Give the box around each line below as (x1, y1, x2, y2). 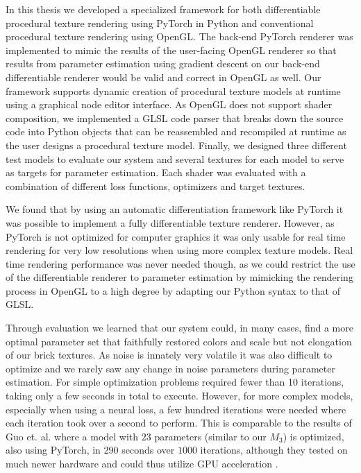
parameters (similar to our (154, 429, 267, 443)
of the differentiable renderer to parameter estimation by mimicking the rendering (6, 270, 353, 284)
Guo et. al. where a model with (6, 429, 139, 443)
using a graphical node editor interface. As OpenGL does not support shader (6, 97, 333, 112)
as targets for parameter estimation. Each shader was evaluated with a (6, 165, 306, 180)
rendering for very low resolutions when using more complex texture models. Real (6, 243, 353, 257)
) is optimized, (283, 429, 344, 443)
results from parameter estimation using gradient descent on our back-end (6, 56, 320, 71)
